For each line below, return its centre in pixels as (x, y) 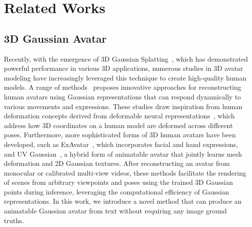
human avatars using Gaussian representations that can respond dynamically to (123, 96)
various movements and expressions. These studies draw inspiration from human (123, 106)
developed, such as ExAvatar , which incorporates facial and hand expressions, (121, 144)
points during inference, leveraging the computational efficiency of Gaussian (117, 191)
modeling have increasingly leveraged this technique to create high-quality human (125, 77)
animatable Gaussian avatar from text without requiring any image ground (115, 211)
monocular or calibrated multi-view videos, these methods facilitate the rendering (125, 172)
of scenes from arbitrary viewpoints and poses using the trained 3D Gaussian (118, 182)
